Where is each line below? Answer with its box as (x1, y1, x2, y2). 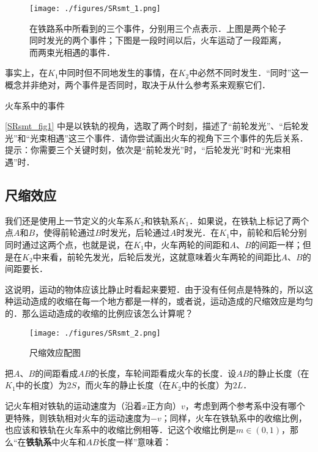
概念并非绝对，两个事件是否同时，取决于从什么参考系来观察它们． (5, 78, 270, 91)
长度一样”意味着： (98, 435, 172, 448)
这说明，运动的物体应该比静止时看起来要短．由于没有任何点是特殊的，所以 (5, 282, 305, 295)
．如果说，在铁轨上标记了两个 (189, 214, 309, 227)
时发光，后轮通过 (101, 226, 170, 239)
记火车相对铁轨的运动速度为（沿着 (5, 399, 142, 412)
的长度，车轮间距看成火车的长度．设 (91, 366, 237, 379)
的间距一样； (251, 238, 303, 250)
